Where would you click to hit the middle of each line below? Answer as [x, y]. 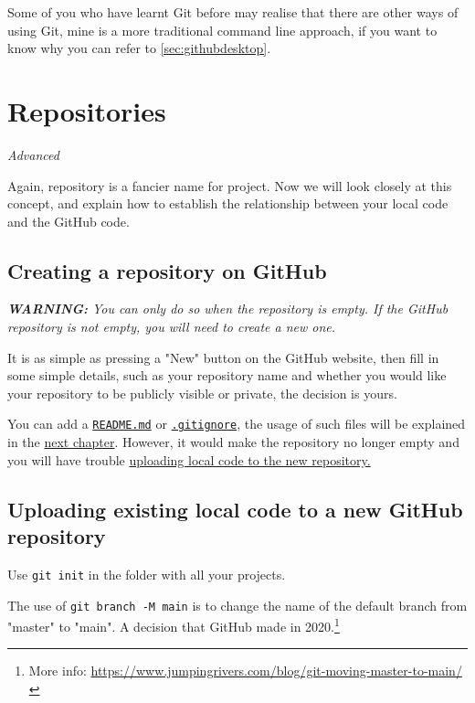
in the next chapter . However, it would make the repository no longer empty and [233, 442]
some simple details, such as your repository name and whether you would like [227, 375]
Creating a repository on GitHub [167, 270]
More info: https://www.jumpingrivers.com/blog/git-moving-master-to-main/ [245, 671]
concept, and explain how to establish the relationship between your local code [228, 203]
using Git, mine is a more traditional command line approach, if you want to [222, 30]
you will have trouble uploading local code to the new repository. [189, 459]
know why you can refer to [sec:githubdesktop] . [139, 48]
